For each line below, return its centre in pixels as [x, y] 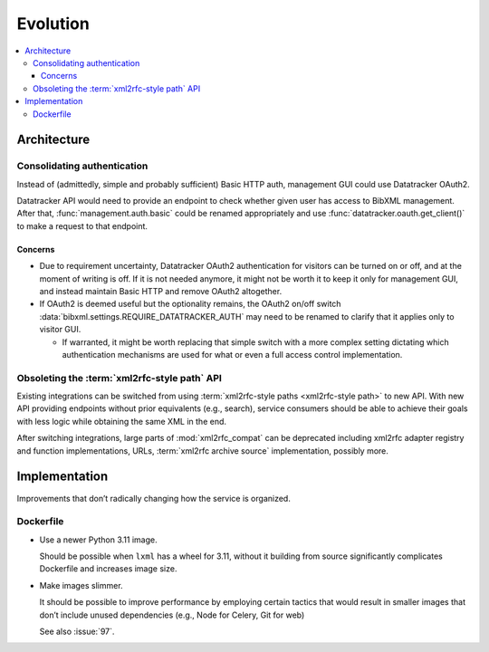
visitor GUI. [60, 330]
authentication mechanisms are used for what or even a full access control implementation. [232, 354]
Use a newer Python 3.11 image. [98, 540]
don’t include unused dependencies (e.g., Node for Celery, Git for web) [172, 615]
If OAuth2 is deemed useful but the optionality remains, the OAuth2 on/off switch [190, 304]
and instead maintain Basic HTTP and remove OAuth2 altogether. [161, 291]
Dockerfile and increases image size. [108, 569]
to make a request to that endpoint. [82, 225]
